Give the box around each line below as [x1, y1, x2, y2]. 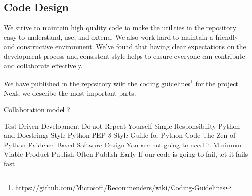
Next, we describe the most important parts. [4, 88, 136, 98]
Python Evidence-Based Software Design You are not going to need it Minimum [4, 139, 242, 149]
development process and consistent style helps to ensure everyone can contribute [4, 50, 245, 61]
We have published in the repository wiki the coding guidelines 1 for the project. [4, 77, 240, 88]
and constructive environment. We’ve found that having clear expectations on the [4, 41, 246, 51]
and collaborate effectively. [4, 60, 83, 70]
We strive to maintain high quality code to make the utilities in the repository [4, 22, 236, 33]
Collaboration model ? [4, 104, 70, 114]
